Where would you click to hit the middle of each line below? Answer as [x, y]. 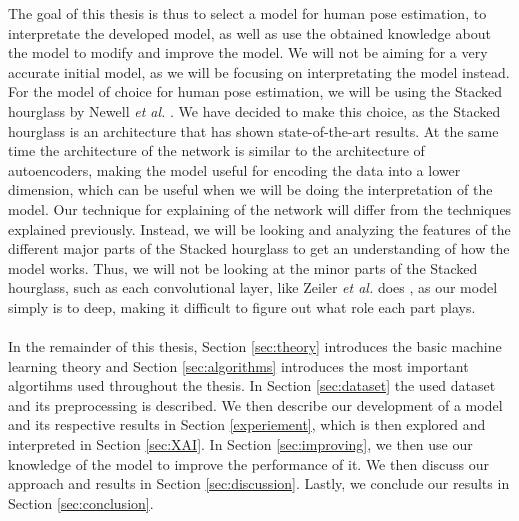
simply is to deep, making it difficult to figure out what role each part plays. [242, 306]
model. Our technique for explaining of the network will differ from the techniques [260, 208]
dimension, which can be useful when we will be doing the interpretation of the [250, 189]
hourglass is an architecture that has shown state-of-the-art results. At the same [253, 130]
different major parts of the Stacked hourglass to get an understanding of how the [259, 248]
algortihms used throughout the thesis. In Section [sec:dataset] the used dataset [252, 385]
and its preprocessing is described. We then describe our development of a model [255, 404]
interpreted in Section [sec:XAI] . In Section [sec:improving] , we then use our [240, 444]
